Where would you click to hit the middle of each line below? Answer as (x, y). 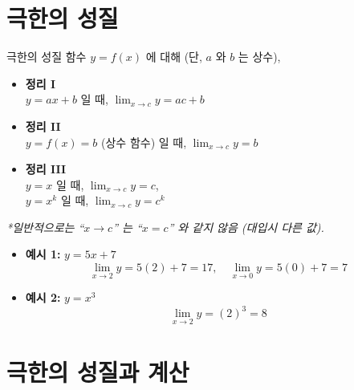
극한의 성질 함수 (47, 57)
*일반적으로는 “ (45, 227)
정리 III (46, 169)
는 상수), (259, 57)
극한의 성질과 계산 (98, 371)
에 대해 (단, (174, 57)
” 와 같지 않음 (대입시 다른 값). (246, 227)
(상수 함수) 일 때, (144, 142)
